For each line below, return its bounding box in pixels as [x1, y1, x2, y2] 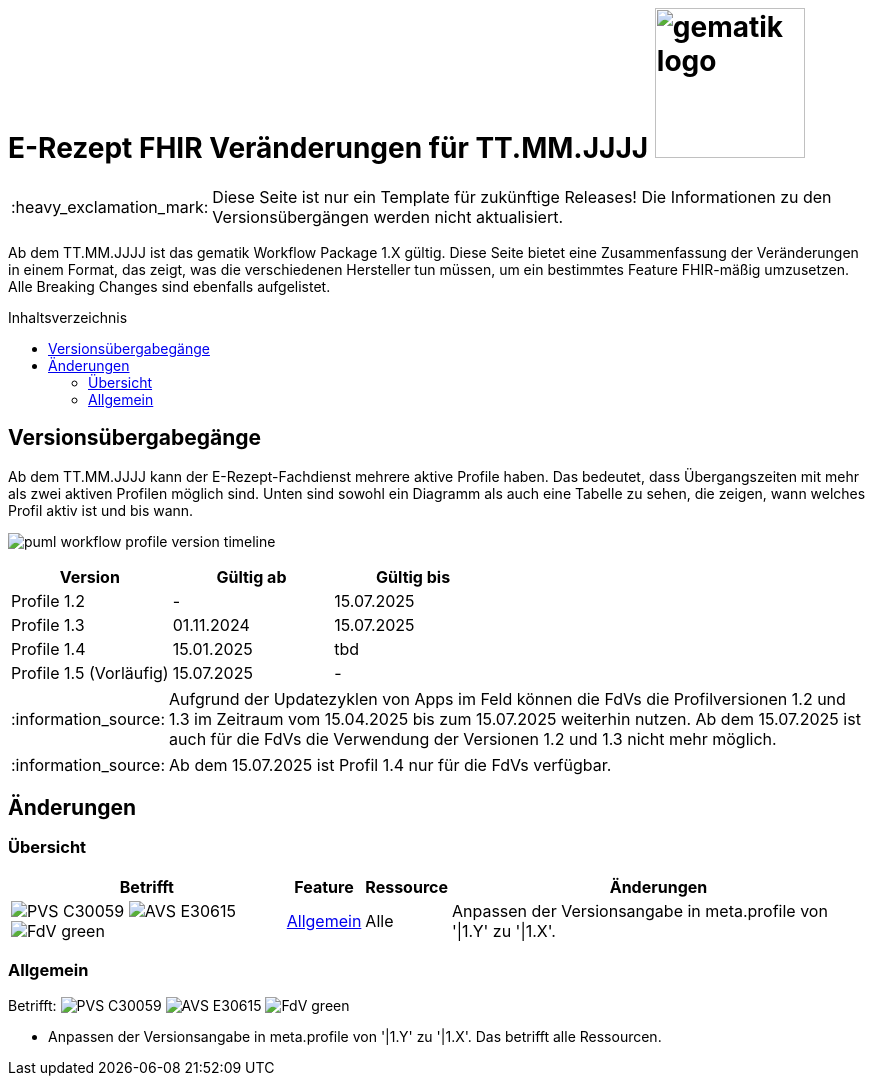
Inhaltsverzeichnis [8, 308, 128, 326]
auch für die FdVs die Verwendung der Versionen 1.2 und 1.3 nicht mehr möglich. [169, 728, 777, 749]
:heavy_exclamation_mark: [11, 196, 209, 217]
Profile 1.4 [11, 638, 86, 659]
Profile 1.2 [11, 590, 85, 611]
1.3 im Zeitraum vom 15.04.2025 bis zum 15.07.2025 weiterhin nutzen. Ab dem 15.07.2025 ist [169, 708, 861, 729]
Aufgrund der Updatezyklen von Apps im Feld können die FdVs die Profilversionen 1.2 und [169, 688, 846, 709]
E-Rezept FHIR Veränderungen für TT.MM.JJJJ [8, 131, 649, 165]
